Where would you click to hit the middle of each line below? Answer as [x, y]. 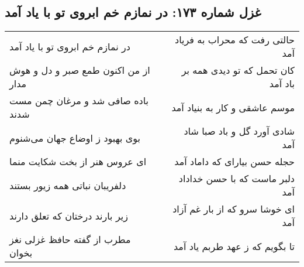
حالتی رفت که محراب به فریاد [235, 40]
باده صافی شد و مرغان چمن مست [79, 101]
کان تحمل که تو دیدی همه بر [238, 70]
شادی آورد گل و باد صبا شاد [239, 131]
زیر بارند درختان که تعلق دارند [69, 215]
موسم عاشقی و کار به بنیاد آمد [233, 107]
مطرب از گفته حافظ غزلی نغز [70, 239]
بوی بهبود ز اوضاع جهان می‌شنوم [75, 138]
